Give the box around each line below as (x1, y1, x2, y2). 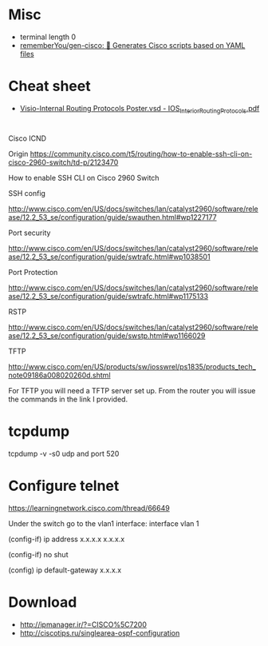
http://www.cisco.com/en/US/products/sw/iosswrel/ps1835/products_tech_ (8, 361, 257, 371)
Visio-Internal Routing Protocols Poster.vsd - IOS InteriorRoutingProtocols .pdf (19, 103, 260, 115)
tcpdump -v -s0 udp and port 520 (8, 449, 120, 458)
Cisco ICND (8, 134, 46, 143)
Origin (8, 149, 29, 158)
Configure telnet (8, 477, 120, 495)
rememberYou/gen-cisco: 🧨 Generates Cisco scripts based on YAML (19, 40, 246, 50)
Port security (8, 228, 51, 237)
